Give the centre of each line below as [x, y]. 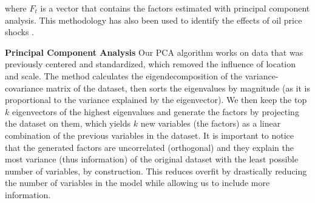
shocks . [19, 32]
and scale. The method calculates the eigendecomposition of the [124, 75]
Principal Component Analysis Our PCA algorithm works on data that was [154, 52]
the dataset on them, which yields [68, 123]
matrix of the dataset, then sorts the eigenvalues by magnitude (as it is [178, 88]
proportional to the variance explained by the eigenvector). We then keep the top [156, 100]
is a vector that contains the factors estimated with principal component [175, 8]
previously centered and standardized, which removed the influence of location [151, 64]
